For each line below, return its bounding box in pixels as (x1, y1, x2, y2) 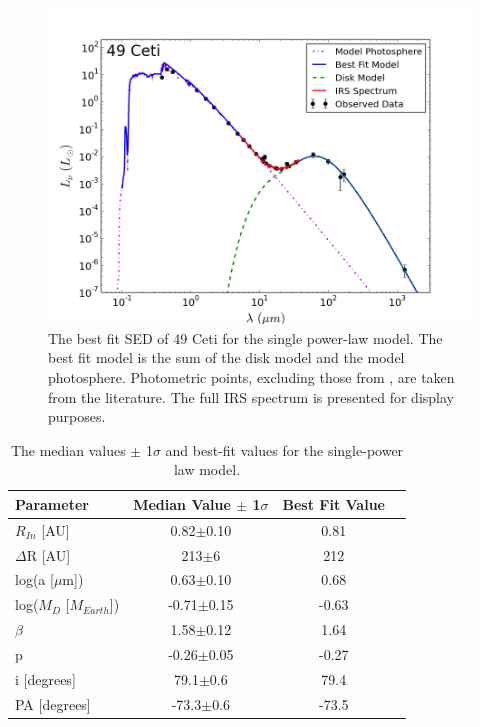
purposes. (48, 406, 106, 427)
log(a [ (15, 569, 54, 590)
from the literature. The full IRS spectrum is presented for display (48, 386, 454, 407)
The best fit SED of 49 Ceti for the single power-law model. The (48, 327, 443, 348)
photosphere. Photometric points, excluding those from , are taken (48, 366, 455, 387)
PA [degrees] (15, 693, 91, 714)
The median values (10, 439, 126, 460)
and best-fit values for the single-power (165, 439, 404, 460)
